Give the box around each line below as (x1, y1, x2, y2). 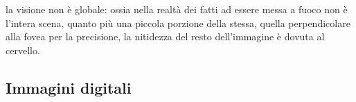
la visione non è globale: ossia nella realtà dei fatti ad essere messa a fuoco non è (6, 2, 348, 16)
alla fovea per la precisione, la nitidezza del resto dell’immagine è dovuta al (6, 29, 325, 44)
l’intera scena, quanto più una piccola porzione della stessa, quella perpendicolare (6, 15, 350, 30)
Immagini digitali (6, 76, 132, 98)
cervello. (6, 42, 40, 57)
